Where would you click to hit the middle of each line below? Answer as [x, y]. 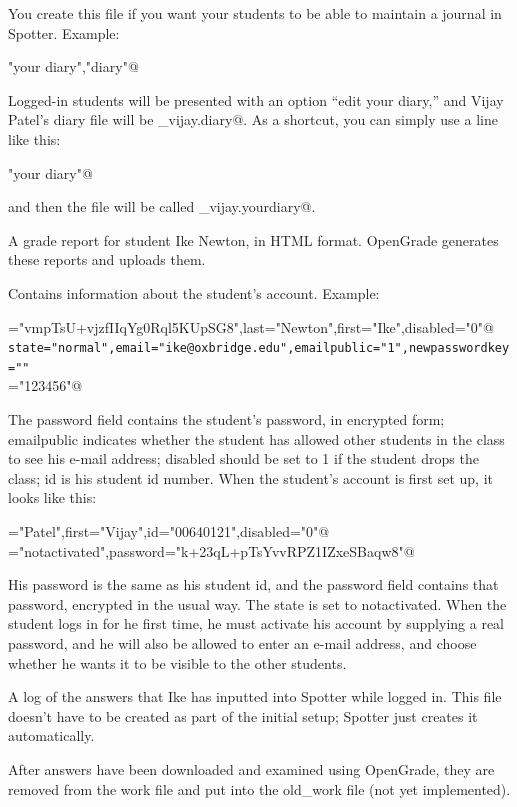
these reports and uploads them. [107, 259]
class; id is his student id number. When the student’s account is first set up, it [251, 477]
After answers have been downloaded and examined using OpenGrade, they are [251, 768]
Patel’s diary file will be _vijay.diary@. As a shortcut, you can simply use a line [253, 119]
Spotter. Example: [64, 32]
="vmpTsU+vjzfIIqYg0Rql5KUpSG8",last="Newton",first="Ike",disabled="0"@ [251, 326]
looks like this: [52, 497]
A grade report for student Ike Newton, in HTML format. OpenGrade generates [253, 239]
